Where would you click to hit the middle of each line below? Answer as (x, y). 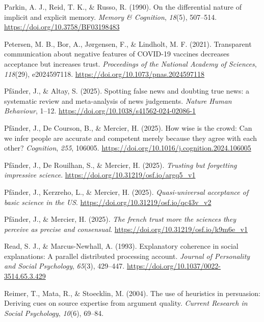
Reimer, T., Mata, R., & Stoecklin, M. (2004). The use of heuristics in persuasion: (132, 293)
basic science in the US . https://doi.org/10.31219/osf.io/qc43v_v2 (108, 202)
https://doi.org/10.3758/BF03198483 (62, 27)
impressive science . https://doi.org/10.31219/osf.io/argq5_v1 (100, 175)
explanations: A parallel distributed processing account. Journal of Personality (127, 256)
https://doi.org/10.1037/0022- (174, 266)
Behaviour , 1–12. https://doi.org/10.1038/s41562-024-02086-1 (100, 111)
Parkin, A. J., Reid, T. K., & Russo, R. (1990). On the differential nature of (123, 7)
